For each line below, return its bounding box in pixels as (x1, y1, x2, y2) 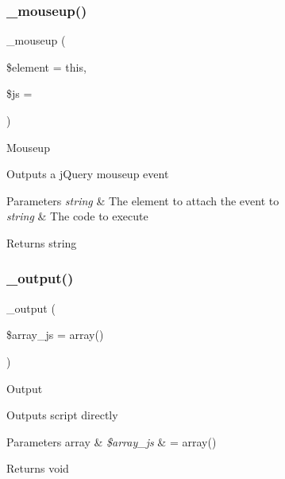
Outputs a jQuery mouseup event (6, 166, 169, 182)
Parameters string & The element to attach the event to (6, 192, 279, 208)
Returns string (6, 234, 77, 251)
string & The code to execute (6, 208, 148, 224)
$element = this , (6, 58, 87, 75)
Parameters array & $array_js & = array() (6, 433, 217, 450)
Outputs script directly (6, 407, 118, 423)
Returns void (6, 460, 69, 477)
